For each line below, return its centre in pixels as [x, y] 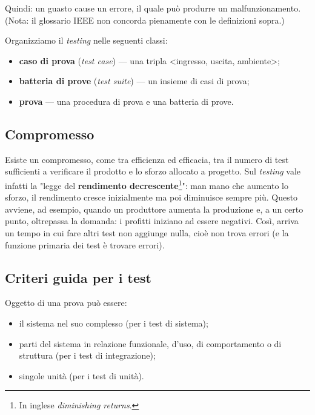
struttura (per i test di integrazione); [87, 355]
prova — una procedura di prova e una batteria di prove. [126, 101]
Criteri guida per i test [78, 277]
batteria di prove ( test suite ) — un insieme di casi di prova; [134, 81]
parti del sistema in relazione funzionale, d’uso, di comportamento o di [150, 343]
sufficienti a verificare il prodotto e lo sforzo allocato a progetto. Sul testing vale [153, 171]
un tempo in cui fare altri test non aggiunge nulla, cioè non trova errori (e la [147, 232]
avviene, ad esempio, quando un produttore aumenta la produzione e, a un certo [154, 209]
